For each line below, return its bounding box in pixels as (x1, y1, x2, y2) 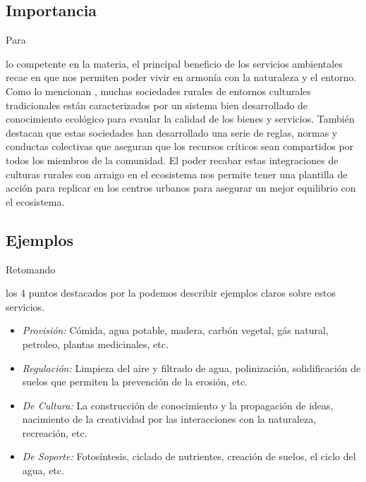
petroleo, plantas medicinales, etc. (22, 336, 169, 351)
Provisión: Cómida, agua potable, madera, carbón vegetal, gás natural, (22, 323, 329, 338)
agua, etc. (22, 463, 64, 478)
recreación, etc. (22, 425, 87, 440)
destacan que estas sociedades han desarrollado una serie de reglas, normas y (6, 125, 338, 140)
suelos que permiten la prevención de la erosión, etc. (22, 374, 248, 389)
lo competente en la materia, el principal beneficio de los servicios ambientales (6, 56, 343, 70)
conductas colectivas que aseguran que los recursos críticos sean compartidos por (6, 139, 354, 154)
